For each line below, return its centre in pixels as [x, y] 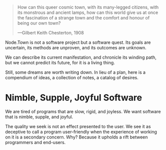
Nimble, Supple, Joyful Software [74, 98]
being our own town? [39, 23]
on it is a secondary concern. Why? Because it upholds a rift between [77, 137]
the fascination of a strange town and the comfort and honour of [83, 18]
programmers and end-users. [35, 142]
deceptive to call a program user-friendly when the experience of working [81, 132]
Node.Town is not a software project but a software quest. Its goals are [78, 42]
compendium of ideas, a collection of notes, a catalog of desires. [72, 77]
